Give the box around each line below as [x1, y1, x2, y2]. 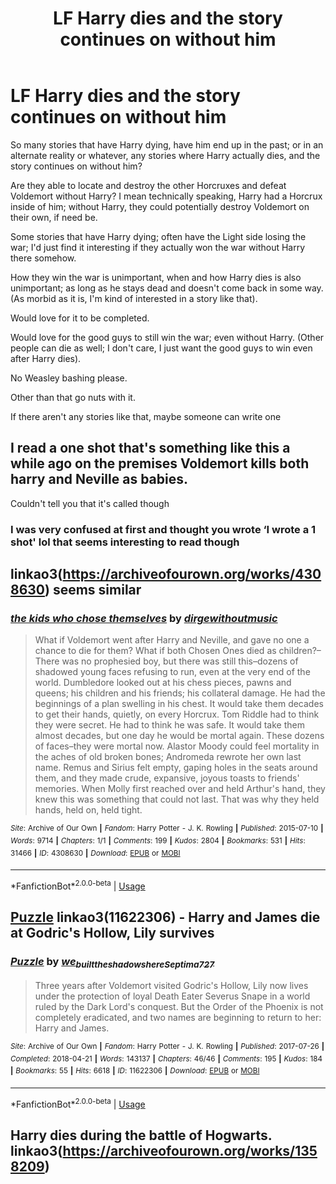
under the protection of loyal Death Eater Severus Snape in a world [34, 990, 311, 1002]
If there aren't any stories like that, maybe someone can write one [10, 410, 282, 422]
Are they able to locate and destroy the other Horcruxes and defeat [10, 179, 287, 191]
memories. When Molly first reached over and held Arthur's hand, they [34, 783, 326, 795]
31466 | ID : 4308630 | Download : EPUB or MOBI [10, 848, 181, 858]
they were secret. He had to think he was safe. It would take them [34, 719, 305, 731]
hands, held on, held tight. [34, 804, 143, 816]
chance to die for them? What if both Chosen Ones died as [34, 645, 277, 657]
